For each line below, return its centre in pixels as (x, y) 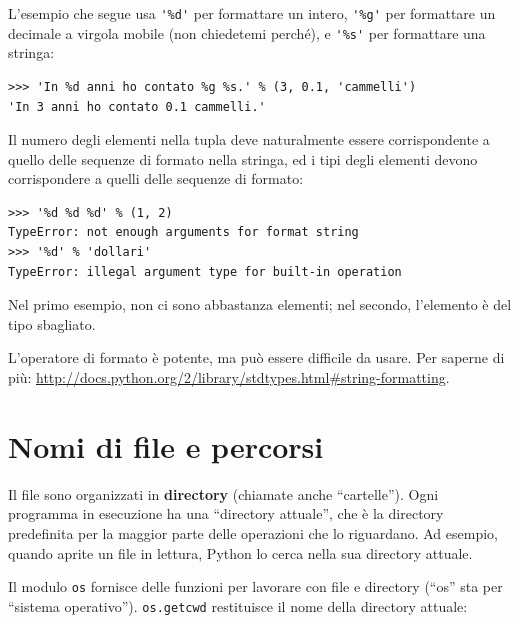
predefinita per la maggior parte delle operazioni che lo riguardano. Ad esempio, (253, 532)
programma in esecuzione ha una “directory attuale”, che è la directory (226, 513)
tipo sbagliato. (52, 323)
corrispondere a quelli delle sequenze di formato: (156, 178)
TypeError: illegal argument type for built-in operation (205, 271)
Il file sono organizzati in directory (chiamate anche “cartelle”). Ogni (223, 493)
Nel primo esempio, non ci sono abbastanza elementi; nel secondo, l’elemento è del (260, 304)
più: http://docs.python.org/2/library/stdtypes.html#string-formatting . (229, 377)
